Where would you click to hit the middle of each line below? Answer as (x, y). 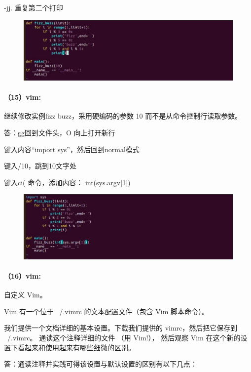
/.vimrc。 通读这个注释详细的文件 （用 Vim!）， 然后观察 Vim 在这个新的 (124, 337)
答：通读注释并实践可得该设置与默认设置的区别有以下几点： (101, 364)
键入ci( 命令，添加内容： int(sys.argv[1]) (67, 182)
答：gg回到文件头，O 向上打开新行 (60, 132)
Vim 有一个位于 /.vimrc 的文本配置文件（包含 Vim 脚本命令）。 (106, 311)
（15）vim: (22, 97)
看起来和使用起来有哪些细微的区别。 (76, 347)
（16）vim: (22, 276)
